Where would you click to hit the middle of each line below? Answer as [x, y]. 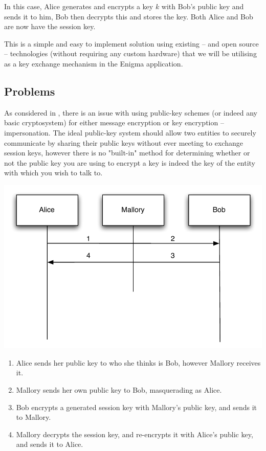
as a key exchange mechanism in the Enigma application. [94, 63]
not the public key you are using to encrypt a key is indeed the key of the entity [130, 162]
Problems [30, 91]
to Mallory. [34, 417]
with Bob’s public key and [203, 6]
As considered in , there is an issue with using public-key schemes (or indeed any [131, 112]
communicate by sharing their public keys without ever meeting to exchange [124, 142]
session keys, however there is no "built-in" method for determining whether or [127, 153]
